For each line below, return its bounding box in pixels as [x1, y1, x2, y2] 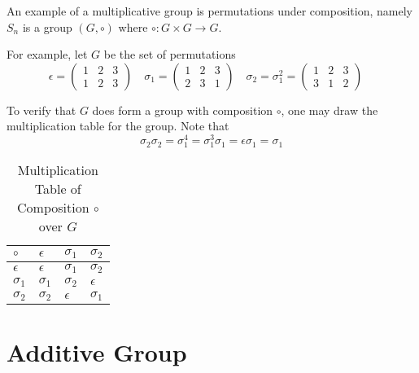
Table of [34, 179, 81, 199]
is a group [22, 18, 72, 35]
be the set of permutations [103, 46, 236, 63]
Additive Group [7, 336, 187, 369]
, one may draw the [281, 101, 378, 118]
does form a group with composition [92, 101, 273, 118]
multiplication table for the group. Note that [7, 117, 229, 134]
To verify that [7, 101, 76, 118]
